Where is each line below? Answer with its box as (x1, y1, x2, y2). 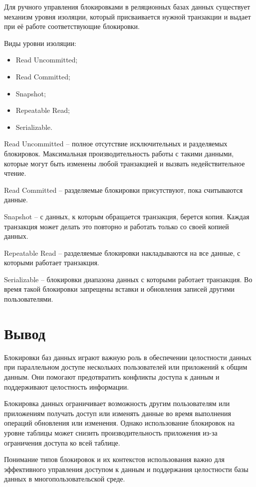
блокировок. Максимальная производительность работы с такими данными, (4, 148, 234, 158)
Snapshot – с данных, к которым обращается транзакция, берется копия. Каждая (4, 211, 250, 221)
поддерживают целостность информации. (4, 381, 129, 392)
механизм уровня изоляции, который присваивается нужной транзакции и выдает (4, 11, 251, 21)
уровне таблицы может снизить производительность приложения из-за (4, 427, 218, 438)
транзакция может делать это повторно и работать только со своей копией (4, 221, 229, 231)
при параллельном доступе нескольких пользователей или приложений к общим (4, 362, 248, 372)
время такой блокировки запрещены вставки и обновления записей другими (4, 284, 235, 294)
